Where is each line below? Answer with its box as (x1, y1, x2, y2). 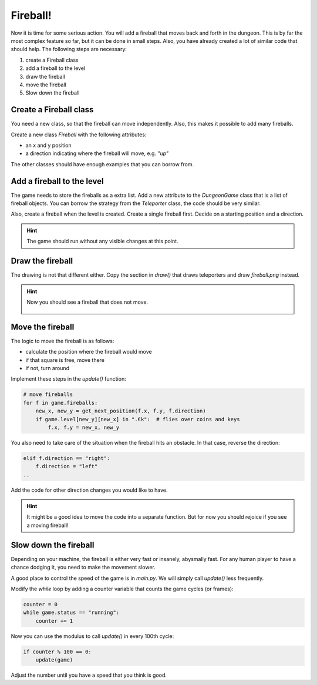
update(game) (35, 657, 73, 663)
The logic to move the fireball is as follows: (11, 337, 114, 344)
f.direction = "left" (35, 463, 98, 470)
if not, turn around (25, 364, 70, 371)
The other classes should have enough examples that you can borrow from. (11, 160, 194, 167)
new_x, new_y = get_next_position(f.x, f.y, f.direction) (35, 408, 206, 414)
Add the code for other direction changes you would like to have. (11, 486, 168, 493)
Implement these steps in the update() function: (11, 375, 126, 382)
